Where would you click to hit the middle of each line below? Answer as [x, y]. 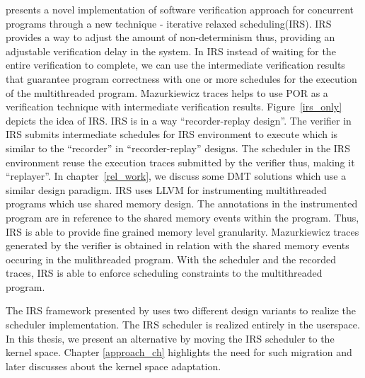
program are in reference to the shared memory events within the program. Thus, [182, 217]
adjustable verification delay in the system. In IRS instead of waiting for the [171, 51]
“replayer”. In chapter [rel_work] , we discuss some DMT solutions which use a [176, 176]
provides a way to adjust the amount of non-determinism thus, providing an [170, 37]
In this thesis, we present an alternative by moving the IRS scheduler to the [170, 338]
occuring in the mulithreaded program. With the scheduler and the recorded [171, 259]
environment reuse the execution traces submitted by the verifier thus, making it [180, 162]
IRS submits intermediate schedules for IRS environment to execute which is [172, 134]
